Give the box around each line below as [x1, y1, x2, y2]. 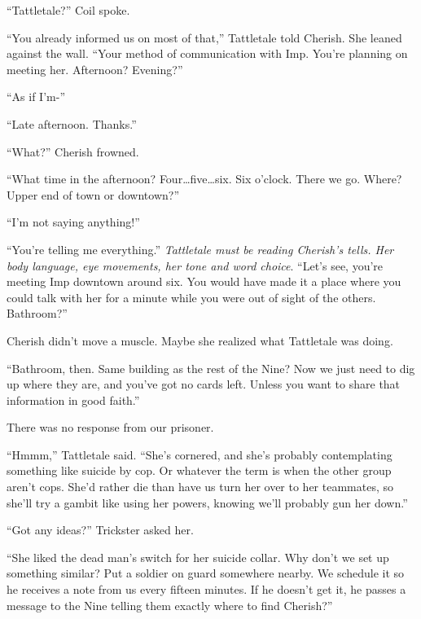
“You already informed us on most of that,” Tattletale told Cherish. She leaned [7, 29, 402, 46]
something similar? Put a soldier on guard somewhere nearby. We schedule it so [7, 564, 405, 582]
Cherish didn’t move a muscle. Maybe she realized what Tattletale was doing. [7, 331, 393, 349]
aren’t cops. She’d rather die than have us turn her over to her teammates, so [7, 478, 394, 495]
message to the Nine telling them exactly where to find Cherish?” [7, 596, 333, 613]
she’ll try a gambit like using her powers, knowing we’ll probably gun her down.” [7, 494, 408, 511]
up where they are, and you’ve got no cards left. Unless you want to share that [7, 375, 401, 393]
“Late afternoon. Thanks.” [7, 115, 137, 132]
